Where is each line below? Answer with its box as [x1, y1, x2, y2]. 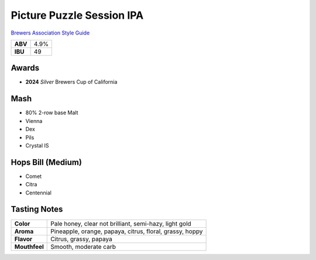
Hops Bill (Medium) [11, 157, 82, 167]
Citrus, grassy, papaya [50, 235, 112, 243]
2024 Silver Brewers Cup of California [25, 78, 118, 85]
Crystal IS [25, 142, 49, 149]
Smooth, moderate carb [50, 242, 116, 251]
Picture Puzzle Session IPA [11, 9, 144, 22]
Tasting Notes [11, 204, 63, 214]
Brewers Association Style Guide [11, 29, 90, 36]
